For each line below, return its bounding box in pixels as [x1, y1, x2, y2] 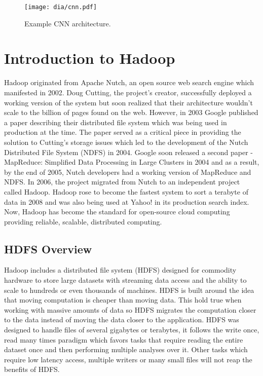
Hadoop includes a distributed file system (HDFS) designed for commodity [4, 265, 237, 275]
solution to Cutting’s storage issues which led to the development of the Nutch [4, 136, 248, 147]
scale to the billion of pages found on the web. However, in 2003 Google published [4, 107, 258, 118]
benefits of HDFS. [4, 364, 60, 374]
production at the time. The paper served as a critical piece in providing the [4, 127, 241, 137]
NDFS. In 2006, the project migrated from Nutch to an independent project [4, 176, 240, 187]
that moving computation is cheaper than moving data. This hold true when [4, 294, 242, 305]
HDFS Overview [4, 241, 92, 256]
